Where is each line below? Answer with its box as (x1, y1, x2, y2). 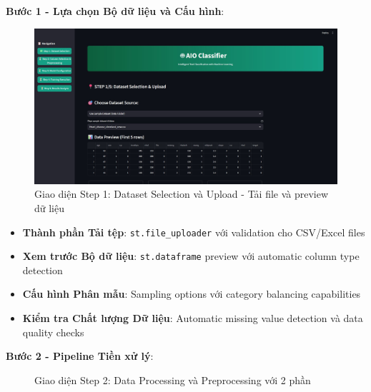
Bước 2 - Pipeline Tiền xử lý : (6, 348, 154, 363)
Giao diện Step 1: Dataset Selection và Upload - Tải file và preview (34, 186, 329, 201)
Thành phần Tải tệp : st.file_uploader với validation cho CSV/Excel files (22, 224, 365, 239)
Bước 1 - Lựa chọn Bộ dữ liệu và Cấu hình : (6, 4, 224, 18)
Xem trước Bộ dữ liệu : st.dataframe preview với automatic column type (22, 248, 360, 263)
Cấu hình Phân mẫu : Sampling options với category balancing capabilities (22, 286, 361, 301)
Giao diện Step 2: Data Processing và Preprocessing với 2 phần (34, 372, 311, 387)
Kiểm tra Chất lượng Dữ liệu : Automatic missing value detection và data (22, 311, 363, 326)
